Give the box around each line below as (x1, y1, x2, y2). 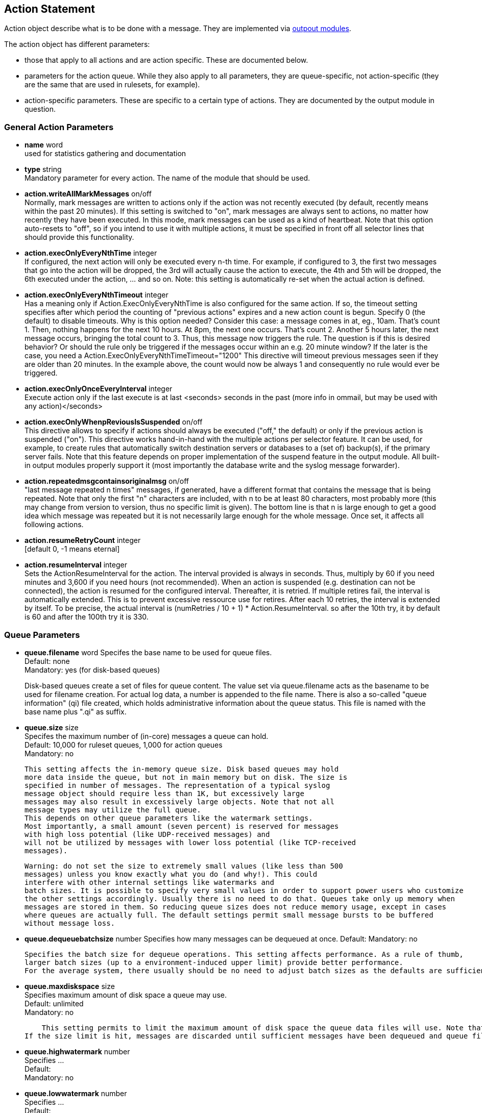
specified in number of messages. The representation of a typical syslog (25, 781, 330, 789)
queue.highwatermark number (25, 1047, 130, 1056)
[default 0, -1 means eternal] (25, 545, 120, 554)
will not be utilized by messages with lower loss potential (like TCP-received (25, 838, 356, 847)
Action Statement (4, 3, 95, 15)
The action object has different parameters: (4, 40, 150, 49)
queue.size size (25, 723, 79, 732)
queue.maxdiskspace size (25, 981, 115, 991)
